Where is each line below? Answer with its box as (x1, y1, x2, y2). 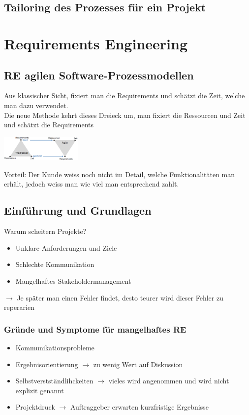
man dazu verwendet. (4, 100, 68, 110)
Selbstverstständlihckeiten (15, 376, 93, 386)
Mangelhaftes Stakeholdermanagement (15, 276, 131, 286)
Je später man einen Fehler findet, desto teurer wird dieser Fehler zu (17, 292, 223, 302)
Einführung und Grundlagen (4, 203, 152, 218)
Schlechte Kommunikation (15, 259, 94, 269)
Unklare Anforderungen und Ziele (15, 242, 117, 253)
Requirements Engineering (4, 33, 187, 53)
